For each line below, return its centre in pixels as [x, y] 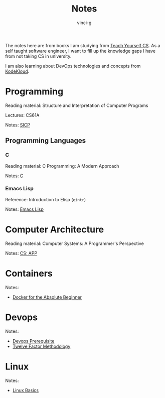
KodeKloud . [17, 71]
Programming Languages [46, 141]
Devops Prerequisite [33, 341]
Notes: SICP [18, 125]
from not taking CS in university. [38, 56]
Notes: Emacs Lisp [25, 209]
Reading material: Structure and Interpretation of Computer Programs [77, 105]
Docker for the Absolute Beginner [47, 297]
